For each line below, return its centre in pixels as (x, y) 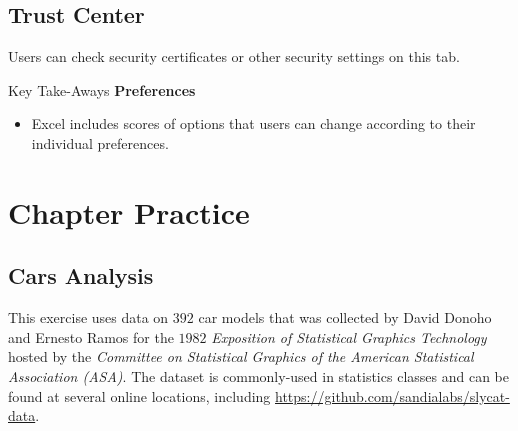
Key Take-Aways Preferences (102, 89)
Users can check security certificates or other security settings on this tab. (234, 56)
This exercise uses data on (88, 317)
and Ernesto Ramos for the (91, 336)
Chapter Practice (129, 211)
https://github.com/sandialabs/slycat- (392, 395)
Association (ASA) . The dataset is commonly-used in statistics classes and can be (258, 375)
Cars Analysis (81, 275)
